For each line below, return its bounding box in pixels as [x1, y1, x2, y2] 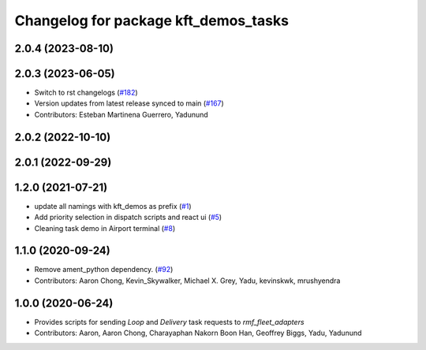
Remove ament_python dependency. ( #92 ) [34, 265, 174, 274]
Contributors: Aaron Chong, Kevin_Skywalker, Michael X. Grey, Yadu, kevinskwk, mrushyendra [34, 276, 341, 285]
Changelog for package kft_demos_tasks [14, 12, 290, 29]
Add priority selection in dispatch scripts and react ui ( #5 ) [34, 213, 222, 222]
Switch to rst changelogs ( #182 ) [34, 87, 138, 98]
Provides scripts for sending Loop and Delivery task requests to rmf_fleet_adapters [34, 317, 305, 326]
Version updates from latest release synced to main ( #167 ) [34, 99, 224, 108]
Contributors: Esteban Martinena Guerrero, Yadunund [34, 110, 208, 119]
